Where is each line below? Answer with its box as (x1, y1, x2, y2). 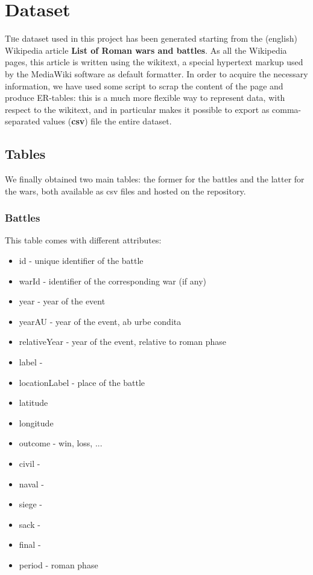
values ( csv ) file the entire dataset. (43, 115, 172, 127)
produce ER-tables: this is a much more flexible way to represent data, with (5, 91, 285, 104)
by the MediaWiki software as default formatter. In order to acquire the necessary (5, 67, 308, 80)
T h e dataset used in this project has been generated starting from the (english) (5, 32, 297, 45)
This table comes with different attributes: (5, 234, 162, 246)
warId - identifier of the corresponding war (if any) (19, 274, 207, 287)
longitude (19, 416, 54, 429)
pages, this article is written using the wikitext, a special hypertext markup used (5, 56, 303, 68)
